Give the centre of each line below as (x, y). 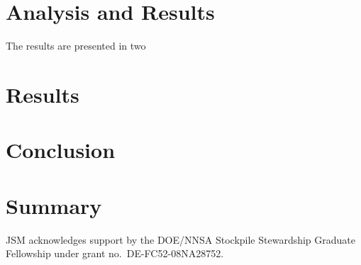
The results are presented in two (76, 46)
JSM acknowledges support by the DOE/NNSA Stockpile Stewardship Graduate (181, 239)
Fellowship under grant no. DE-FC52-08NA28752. (115, 253)
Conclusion (61, 150)
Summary (54, 205)
